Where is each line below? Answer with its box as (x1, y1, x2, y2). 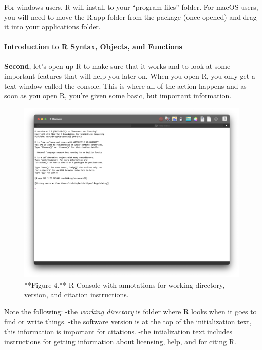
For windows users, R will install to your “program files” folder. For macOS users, (4, 2, 258, 12)
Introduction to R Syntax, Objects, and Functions (4, 41, 182, 52)
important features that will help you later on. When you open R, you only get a (4, 71, 255, 81)
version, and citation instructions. (24, 289, 129, 300)
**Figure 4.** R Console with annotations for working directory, (24, 279, 225, 290)
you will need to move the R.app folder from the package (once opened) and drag (4, 11, 257, 22)
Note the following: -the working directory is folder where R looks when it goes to (4, 306, 257, 317)
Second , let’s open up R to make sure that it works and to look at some (4, 60, 231, 71)
